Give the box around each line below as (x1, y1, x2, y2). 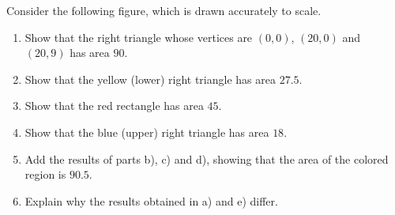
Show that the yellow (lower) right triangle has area (24, 70, 276, 87)
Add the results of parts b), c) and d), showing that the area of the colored (24, 150, 389, 167)
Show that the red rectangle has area (24, 97, 204, 114)
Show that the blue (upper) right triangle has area (24, 123, 269, 140)
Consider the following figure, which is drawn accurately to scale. (6, 2, 322, 18)
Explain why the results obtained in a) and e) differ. (24, 192, 278, 209)
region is (24, 166, 66, 183)
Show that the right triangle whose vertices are (24, 28, 253, 45)
